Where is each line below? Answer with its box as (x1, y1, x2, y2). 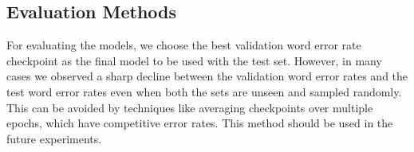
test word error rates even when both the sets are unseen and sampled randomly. (6, 83, 402, 99)
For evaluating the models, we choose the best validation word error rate (6, 37, 361, 53)
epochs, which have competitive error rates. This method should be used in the (6, 115, 393, 131)
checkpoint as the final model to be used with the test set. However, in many (6, 52, 382, 68)
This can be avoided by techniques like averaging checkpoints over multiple (6, 99, 373, 115)
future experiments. (6, 130, 102, 146)
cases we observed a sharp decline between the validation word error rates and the (6, 68, 408, 84)
